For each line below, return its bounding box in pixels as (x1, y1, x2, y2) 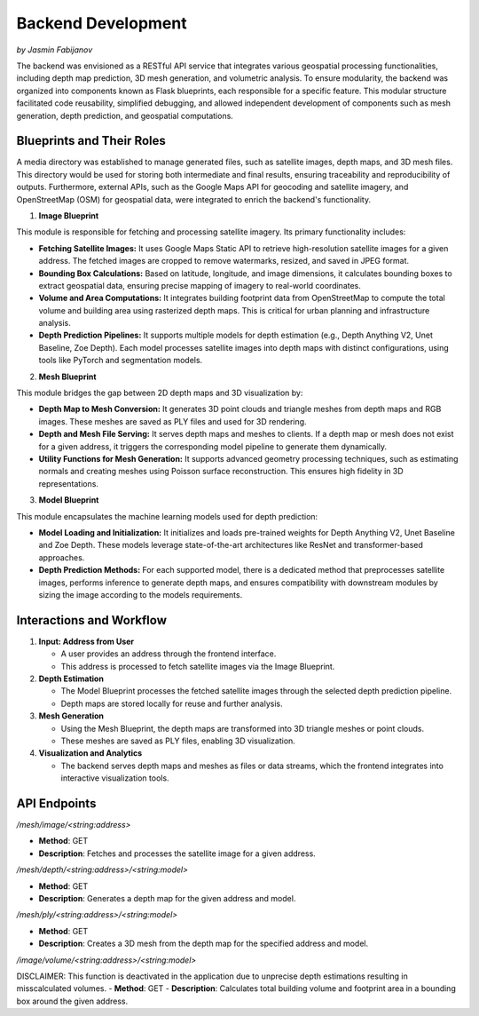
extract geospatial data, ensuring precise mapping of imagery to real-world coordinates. (38, 280, 361, 290)
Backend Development (16, 13, 187, 33)
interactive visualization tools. (60, 773, 169, 783)
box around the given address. (16, 996, 129, 1006)
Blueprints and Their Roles (16, 133, 166, 148)
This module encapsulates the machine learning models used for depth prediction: (16, 511, 318, 521)
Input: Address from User (38, 636, 135, 647)
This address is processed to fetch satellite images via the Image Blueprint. (60, 661, 335, 671)
